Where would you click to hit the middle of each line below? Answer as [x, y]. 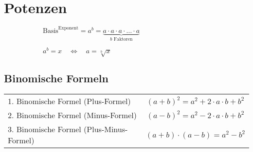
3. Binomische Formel [45, 129]
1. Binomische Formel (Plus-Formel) [69, 101]
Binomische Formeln [56, 78]
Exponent [68, 28]
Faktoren [123, 39]
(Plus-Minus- [106, 129]
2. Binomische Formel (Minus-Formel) [72, 115]
